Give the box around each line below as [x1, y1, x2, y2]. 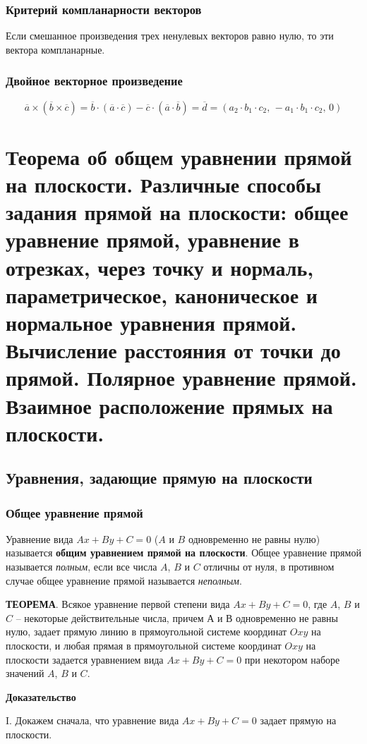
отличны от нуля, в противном [203, 559, 335, 574]
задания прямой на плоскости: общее [6, 197, 349, 226]
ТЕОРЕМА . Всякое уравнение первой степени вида [6, 597, 230, 611]
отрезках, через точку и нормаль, [6, 252, 314, 281]
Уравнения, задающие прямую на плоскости [6, 467, 313, 489]
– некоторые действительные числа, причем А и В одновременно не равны [16, 610, 338, 625]
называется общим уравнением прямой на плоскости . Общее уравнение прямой [6, 545, 361, 560]
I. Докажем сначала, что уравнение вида [6, 713, 179, 728]
